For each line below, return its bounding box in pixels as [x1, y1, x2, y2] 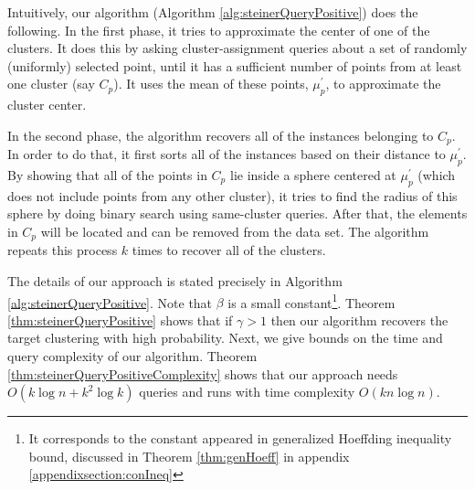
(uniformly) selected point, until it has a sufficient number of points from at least [7, 56, 462, 75]
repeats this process [7, 240, 118, 260]
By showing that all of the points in [7, 165, 207, 185]
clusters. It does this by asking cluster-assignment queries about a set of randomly [7, 38, 468, 58]
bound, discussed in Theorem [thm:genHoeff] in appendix [28, 446, 350, 465]
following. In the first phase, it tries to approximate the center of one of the [7, 20, 430, 39]
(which [417, 165, 456, 185]
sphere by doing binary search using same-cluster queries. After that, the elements [7, 204, 468, 223]
